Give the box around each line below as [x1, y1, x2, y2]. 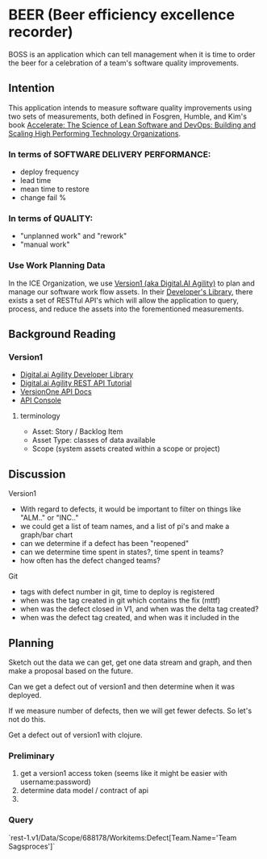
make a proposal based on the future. [8, 665, 133, 675]
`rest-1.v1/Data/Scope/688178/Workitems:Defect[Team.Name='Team [8, 832, 237, 842]
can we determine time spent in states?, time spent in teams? [19, 547, 224, 557]
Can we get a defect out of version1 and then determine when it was [8, 682, 236, 691]
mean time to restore [19, 184, 90, 194]
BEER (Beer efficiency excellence [8, 6, 236, 24]
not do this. [8, 714, 46, 723]
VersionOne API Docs [19, 387, 92, 397]
